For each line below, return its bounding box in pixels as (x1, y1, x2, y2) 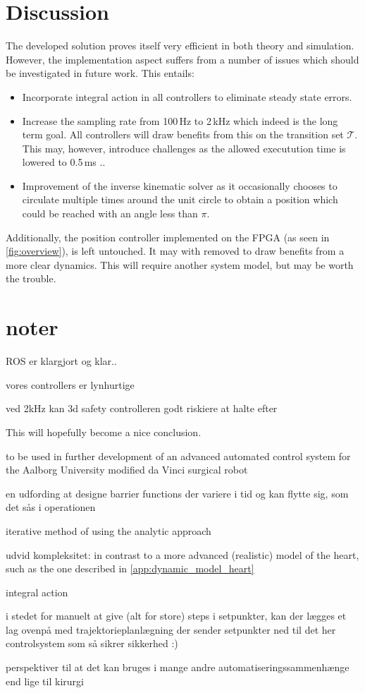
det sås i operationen (6, 500, 96, 514)
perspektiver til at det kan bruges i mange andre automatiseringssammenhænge (6, 660, 349, 675)
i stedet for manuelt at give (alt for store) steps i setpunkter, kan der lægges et (6, 608, 347, 623)
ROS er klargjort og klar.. (6, 354, 117, 368)
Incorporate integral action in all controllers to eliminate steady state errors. (22, 89, 352, 104)
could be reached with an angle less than (22, 206, 198, 221)
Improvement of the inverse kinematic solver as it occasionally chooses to (22, 178, 338, 193)
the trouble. (6, 271, 56, 286)
